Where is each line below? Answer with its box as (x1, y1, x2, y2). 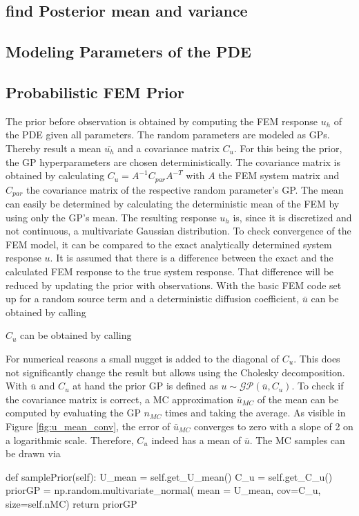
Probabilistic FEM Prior (6, 81, 184, 102)
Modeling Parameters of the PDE (6, 41, 251, 62)
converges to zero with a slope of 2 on (194, 418, 353, 433)
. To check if (291, 378, 344, 393)
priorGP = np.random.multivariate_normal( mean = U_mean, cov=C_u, (6, 483, 321, 497)
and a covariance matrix (117, 140, 220, 155)
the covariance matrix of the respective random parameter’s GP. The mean (26, 182, 344, 196)
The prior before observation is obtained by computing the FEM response (6, 113, 318, 128)
